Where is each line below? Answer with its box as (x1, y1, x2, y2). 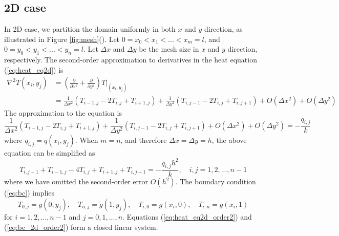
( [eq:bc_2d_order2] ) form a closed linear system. (4, 221, 158, 232)
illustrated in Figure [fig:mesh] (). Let (4, 33, 120, 44)
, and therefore (120, 135, 167, 145)
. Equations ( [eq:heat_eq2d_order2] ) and (122, 211, 252, 222)
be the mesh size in (139, 44, 199, 54)
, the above (211, 135, 247, 145)
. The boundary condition (175, 176, 256, 187)
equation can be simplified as (4, 147, 95, 158)
